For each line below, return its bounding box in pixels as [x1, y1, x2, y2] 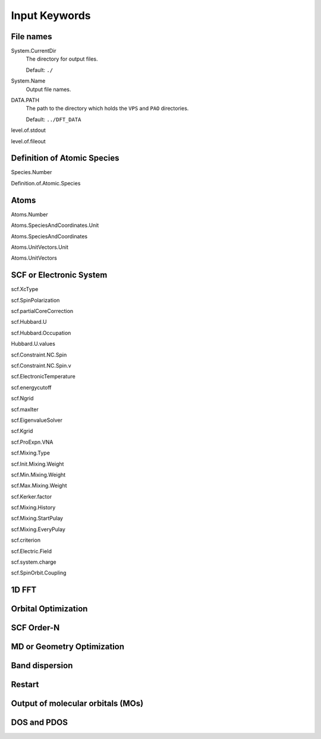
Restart [11, 680, 39, 690]
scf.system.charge [11, 558, 56, 566]
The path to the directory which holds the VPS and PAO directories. [26, 105, 189, 112]
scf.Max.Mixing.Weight [11, 482, 68, 489]
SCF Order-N [11, 623, 60, 633]
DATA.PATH [11, 97, 40, 104]
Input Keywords [11, 9, 91, 22]
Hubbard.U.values [11, 340, 56, 348]
